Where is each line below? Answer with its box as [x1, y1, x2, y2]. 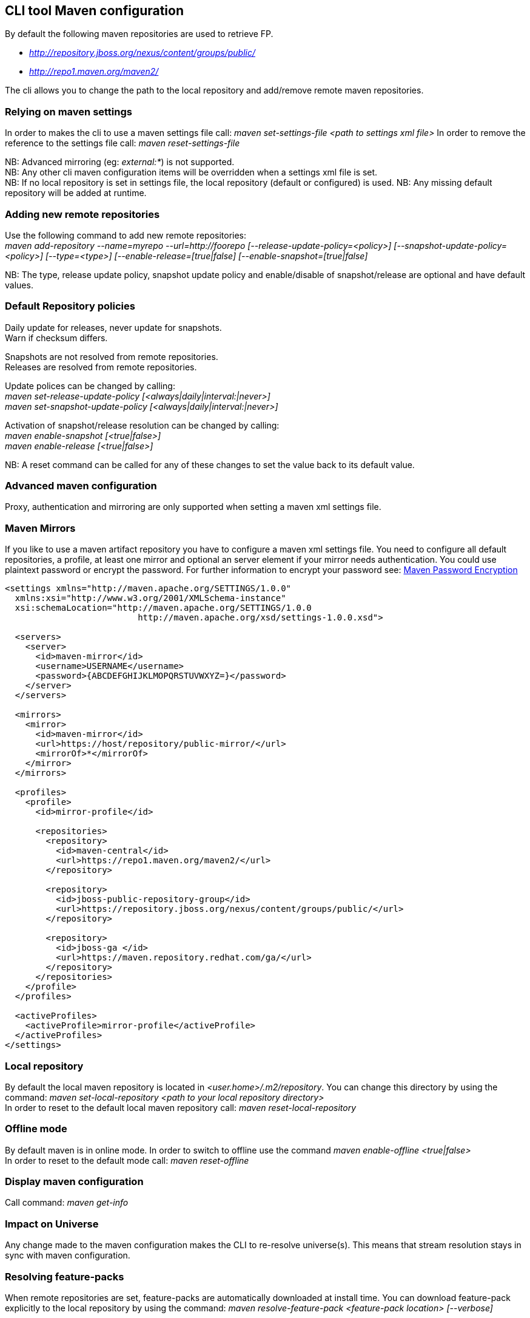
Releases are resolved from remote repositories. [5, 361, 197, 372]
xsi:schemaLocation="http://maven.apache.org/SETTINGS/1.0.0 [15, 603, 312, 613]
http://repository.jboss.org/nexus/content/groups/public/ [29, 47, 256, 58]
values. [5, 279, 33, 290]
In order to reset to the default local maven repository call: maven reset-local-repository [5, 1102, 357, 1113]
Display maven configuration [5, 1175, 144, 1188]
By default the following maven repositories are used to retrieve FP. [5, 29, 273, 39]
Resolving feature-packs [5, 1270, 124, 1283]
